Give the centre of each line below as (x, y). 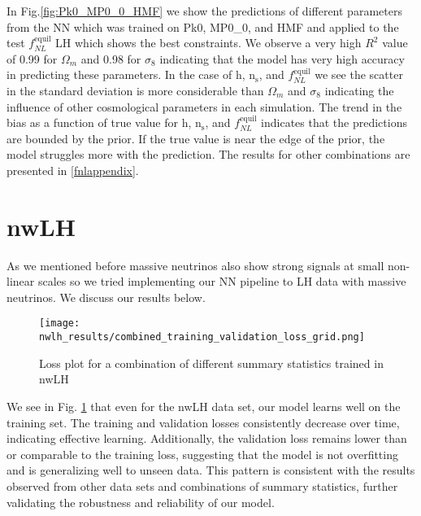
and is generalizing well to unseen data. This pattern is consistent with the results (211, 470)
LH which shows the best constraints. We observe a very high (208, 43)
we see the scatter (359, 74)
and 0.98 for (111, 58)
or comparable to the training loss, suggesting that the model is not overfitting (202, 454)
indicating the (359, 90)
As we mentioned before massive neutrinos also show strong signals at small (195, 265)
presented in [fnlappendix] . (73, 170)
